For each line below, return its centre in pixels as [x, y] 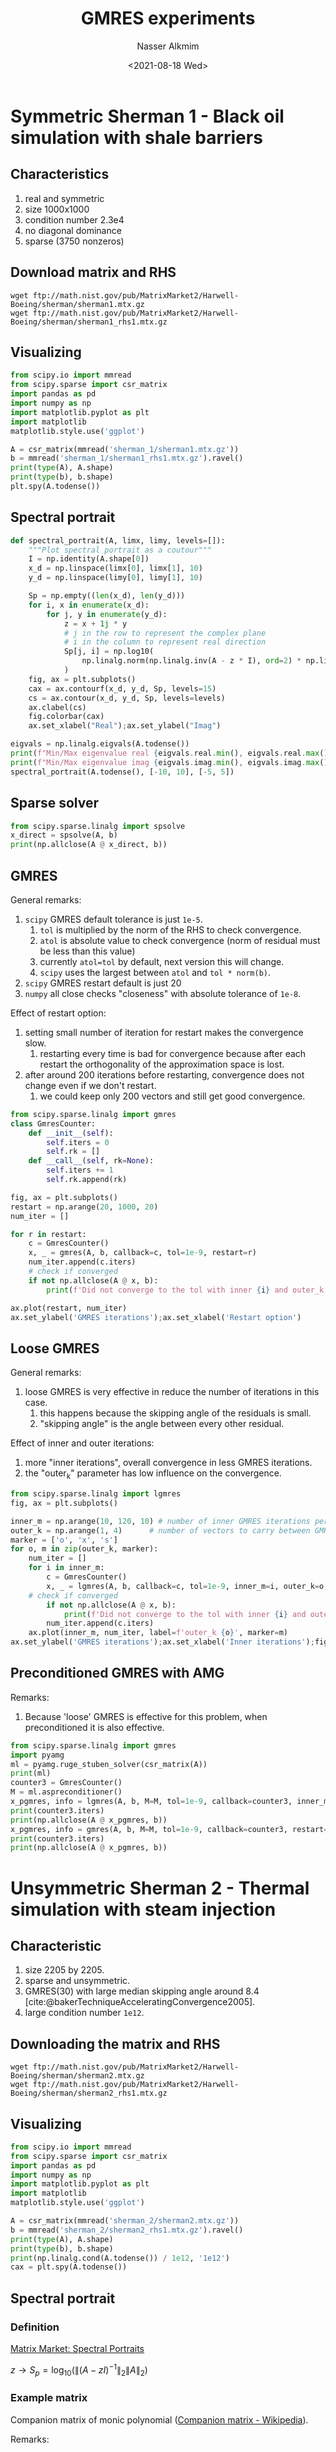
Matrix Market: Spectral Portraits [77, 2349]
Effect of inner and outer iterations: [82, 1443]
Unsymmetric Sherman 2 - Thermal [160, 1888]
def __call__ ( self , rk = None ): [91, 1161]
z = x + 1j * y [95, 623]
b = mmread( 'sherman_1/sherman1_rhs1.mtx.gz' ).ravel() [127, 458]
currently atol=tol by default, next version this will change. [162, 961]
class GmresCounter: [53, 1123]
